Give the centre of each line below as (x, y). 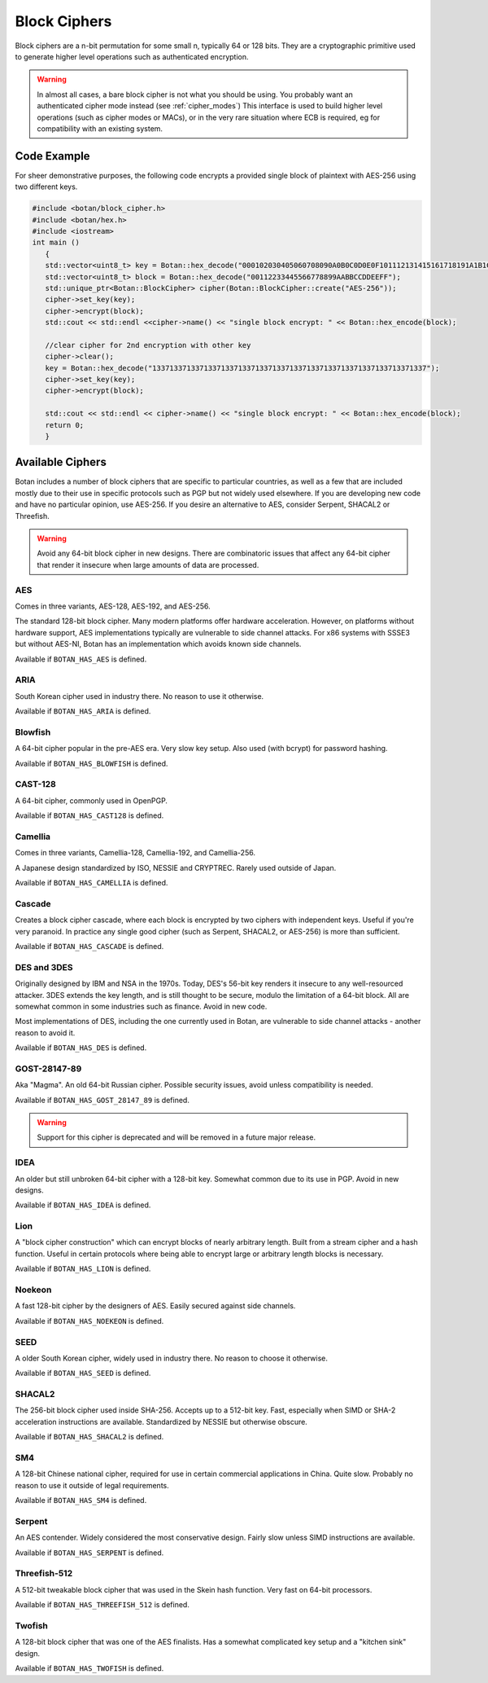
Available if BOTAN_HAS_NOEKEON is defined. (89, 1320)
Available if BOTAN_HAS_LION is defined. (83, 1269)
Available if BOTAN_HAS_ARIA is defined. (83, 711)
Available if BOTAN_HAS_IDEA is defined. (83, 1205)
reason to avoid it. (45, 1033)
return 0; (65, 425)
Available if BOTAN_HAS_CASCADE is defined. (89, 946)
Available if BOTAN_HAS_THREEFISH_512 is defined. (102, 1605)
